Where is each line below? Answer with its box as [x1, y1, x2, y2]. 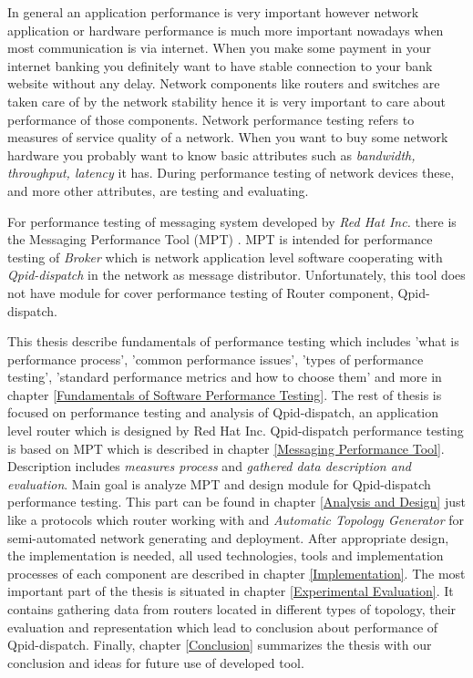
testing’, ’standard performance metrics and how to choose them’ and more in [7, 367, 442, 386]
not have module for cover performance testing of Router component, [7, 282, 394, 302]
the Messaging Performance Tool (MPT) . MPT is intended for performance [7, 230, 433, 249]
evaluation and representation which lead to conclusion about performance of [7, 617, 438, 636]
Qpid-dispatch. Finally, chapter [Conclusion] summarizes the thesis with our [7, 635, 432, 654]
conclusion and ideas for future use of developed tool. [7, 652, 304, 672]
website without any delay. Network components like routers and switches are [7, 74, 440, 93]
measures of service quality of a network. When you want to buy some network [7, 128, 448, 147]
